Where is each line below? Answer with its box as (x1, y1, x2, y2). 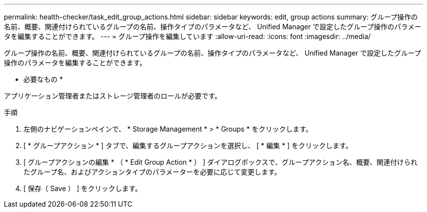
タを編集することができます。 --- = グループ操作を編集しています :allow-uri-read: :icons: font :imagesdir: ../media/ (4, 32, 371, 40)
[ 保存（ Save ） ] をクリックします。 (23, 184, 142, 193)
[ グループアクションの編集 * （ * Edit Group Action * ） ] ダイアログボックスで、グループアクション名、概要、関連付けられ (23, 158, 418, 166)
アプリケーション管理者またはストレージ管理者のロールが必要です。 (4, 92, 222, 100)
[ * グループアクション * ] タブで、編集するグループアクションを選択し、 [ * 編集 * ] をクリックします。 (23, 141, 352, 150)
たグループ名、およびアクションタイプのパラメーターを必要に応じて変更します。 (23, 168, 281, 176)
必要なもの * (23, 75, 63, 83)
